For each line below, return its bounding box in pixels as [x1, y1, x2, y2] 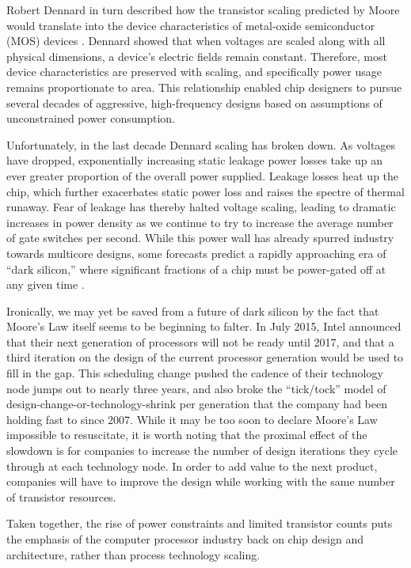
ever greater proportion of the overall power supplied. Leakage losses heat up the [6, 167, 399, 184]
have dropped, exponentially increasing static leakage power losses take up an [6, 152, 382, 169]
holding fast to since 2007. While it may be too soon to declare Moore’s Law [6, 411, 378, 427]
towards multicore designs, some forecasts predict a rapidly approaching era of [6, 244, 386, 261]
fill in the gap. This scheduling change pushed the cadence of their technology [6, 365, 383, 381]
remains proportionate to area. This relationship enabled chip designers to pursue [6, 78, 402, 95]
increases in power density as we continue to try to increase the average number [6, 214, 394, 230]
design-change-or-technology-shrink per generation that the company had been [6, 396, 387, 412]
